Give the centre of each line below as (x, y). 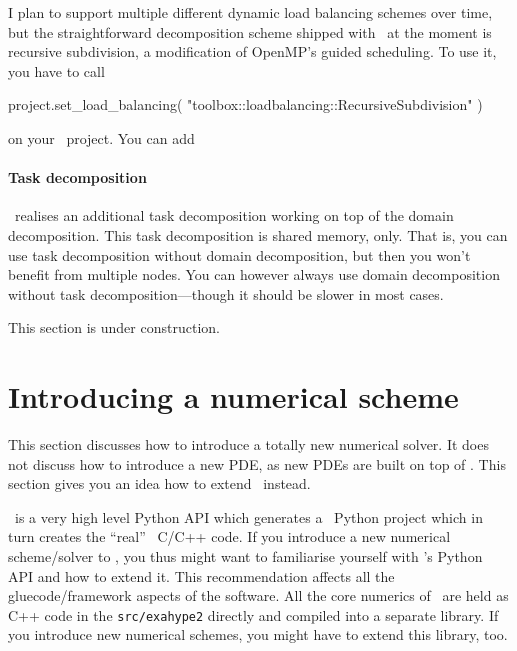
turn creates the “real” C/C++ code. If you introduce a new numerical (229, 536)
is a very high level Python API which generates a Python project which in (248, 516)
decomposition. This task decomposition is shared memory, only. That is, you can (258, 234)
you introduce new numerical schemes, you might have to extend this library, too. (258, 634)
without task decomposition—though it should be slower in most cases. (226, 293)
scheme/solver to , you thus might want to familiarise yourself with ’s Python (245, 556)
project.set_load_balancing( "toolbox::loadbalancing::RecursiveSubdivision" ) (245, 104)
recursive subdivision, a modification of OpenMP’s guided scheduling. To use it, (252, 51)
